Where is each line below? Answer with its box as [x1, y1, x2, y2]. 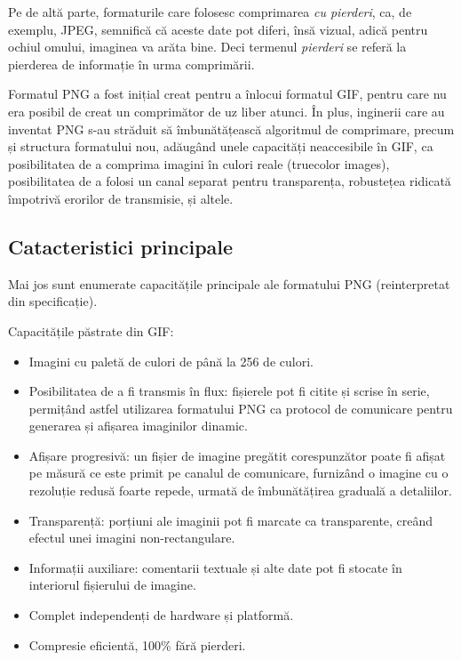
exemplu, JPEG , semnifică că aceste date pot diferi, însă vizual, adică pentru [8, 20, 428, 38]
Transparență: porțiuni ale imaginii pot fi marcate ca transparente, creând [28, 511, 433, 529]
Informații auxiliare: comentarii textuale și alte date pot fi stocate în [28, 558, 402, 576]
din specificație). [8, 292, 98, 310]
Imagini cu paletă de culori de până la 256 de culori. [28, 351, 314, 370]
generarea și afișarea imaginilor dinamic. [28, 416, 248, 435]
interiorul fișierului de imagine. [28, 575, 196, 594]
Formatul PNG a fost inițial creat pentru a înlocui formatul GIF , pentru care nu [8, 85, 447, 103]
